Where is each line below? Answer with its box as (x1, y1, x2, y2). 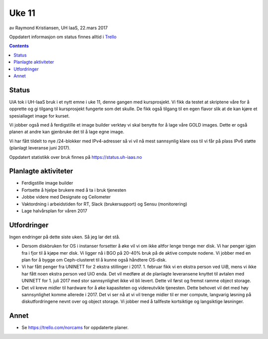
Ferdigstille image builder (21, 180, 73, 186)
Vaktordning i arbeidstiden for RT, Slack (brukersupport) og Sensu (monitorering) (21, 201, 188, 207)
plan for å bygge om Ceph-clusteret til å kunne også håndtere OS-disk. (21, 257, 167, 263)
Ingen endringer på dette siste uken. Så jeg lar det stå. (9, 234, 120, 240)
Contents (9, 43, 29, 49)
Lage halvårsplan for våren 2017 (21, 208, 87, 213)
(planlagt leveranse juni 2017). (9, 145, 70, 151)
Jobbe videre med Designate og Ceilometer (21, 194, 111, 200)
